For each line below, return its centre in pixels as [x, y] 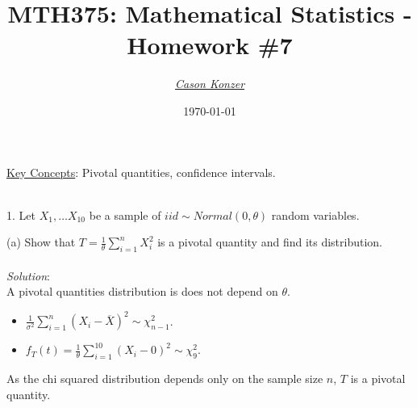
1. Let [21, 215]
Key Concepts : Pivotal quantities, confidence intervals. [141, 172]
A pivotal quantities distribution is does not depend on [142, 291]
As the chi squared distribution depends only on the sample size [165, 379]
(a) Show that [41, 242]
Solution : [28, 275]
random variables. [315, 215]
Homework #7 [210, 45]
